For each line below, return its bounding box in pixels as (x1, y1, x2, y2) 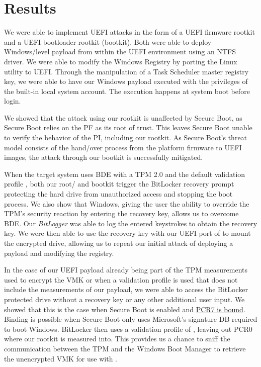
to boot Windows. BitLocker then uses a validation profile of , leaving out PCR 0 (4, 323, 252, 334)
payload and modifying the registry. (4, 247, 114, 258)
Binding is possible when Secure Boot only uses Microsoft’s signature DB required (4, 314, 257, 324)
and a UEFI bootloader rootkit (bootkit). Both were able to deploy (4, 36, 212, 47)
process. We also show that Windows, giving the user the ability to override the (4, 198, 249, 209)
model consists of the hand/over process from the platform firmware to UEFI (4, 142, 242, 152)
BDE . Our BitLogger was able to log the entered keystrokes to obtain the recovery (4, 218, 257, 228)
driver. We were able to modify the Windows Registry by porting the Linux (4, 56, 237, 66)
